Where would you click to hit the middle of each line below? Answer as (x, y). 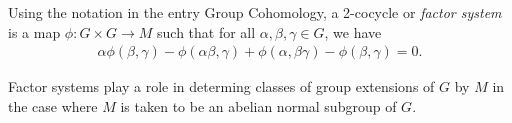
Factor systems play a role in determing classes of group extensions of (221, 86)
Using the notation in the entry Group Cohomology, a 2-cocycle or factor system (255, 12)
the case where (53, 105)
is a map (34, 31)
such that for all (206, 31)
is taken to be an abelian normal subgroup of (258, 105)
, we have (353, 31)
